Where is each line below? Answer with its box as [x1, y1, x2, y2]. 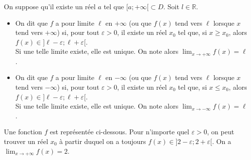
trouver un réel [4, 136, 49, 146]
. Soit [163, 1, 180, 11]
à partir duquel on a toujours [59, 136, 146, 146]
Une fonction [4, 127, 42, 137]
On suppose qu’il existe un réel [4, 1, 96, 11]
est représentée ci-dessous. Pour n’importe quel [50, 127, 189, 137]
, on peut [207, 127, 234, 137]
